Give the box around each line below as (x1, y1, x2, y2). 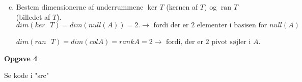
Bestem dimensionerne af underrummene (16, 2, 144, 12)
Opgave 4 (4, 53, 38, 63)
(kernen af (166, 2, 198, 12)
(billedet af (16, 11, 50, 22)
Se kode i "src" (4, 70, 49, 80)
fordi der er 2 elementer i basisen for (153, 22, 267, 29)
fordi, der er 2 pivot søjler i (166, 38, 251, 46)
